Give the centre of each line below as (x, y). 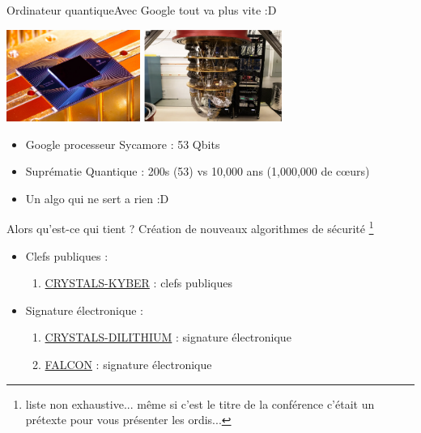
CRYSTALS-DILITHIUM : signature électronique (168, 337)
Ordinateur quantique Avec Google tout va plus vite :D (142, 10)
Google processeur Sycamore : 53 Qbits (123, 144)
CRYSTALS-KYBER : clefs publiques (138, 283)
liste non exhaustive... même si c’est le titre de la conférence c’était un (200, 403)
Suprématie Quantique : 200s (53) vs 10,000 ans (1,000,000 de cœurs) (198, 171)
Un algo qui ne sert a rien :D (97, 198)
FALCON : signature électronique (128, 364)
